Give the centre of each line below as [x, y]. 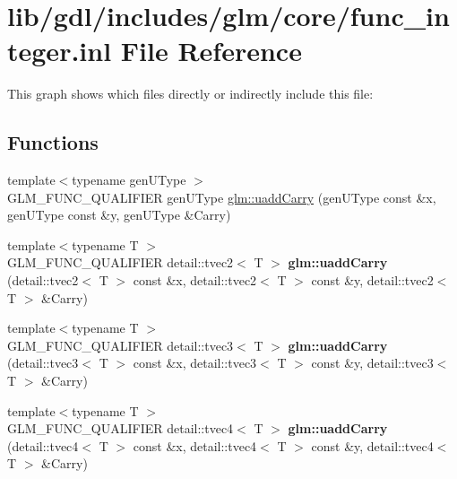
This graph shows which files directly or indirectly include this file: [190, 94]
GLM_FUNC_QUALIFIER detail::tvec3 [121, 345]
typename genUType [129, 180]
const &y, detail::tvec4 [372, 445]
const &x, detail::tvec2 [195, 280]
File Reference [211, 51]
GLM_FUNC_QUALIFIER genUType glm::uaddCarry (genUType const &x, [222, 197]
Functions [53, 142]
